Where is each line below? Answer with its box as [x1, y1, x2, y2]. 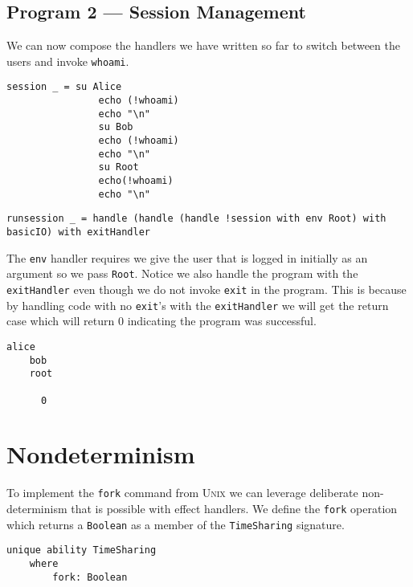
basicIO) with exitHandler [6, 226, 150, 238]
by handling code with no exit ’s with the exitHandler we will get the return [6, 296, 389, 313]
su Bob [98, 121, 133, 133]
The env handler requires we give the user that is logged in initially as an [6, 249, 368, 266]
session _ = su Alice [6, 81, 122, 93]
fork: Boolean [52, 571, 128, 583]
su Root [98, 161, 139, 173]
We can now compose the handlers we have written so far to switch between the [6, 37, 400, 54]
